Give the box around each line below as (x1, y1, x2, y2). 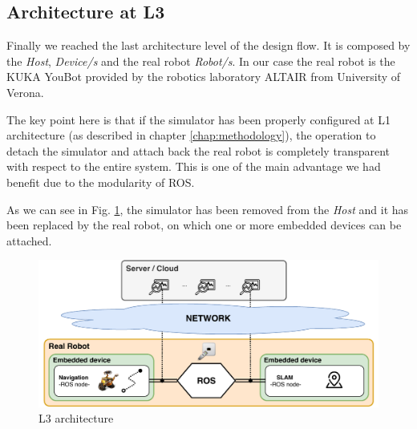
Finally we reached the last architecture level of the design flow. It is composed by (6, 37, 411, 54)
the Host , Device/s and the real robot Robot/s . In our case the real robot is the (6, 52, 395, 69)
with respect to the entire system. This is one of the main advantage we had (6, 158, 381, 175)
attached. (6, 232, 52, 249)
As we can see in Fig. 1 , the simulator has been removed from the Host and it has (6, 200, 409, 217)
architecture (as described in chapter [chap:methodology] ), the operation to (6, 127, 376, 144)
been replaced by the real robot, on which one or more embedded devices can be (6, 217, 402, 233)
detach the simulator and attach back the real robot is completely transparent (6, 142, 390, 159)
